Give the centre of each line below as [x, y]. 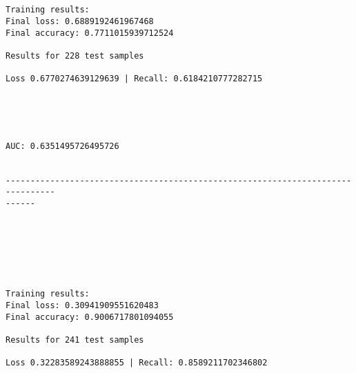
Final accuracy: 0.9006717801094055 [90, 317]
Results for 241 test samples [75, 340]
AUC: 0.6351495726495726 [62, 146]
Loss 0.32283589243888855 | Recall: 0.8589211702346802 [137, 363]
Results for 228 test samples [75, 56]
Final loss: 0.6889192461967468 [80, 21]
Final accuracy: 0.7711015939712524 [90, 33]
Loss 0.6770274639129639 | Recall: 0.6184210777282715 [134, 79]
